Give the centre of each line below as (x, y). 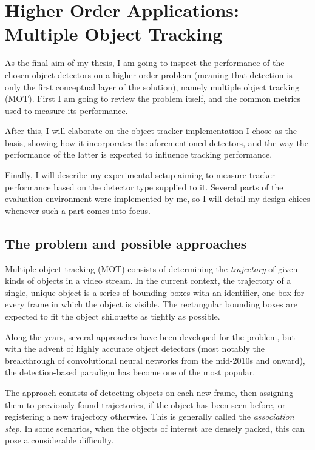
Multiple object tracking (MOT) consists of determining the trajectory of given (151, 268)
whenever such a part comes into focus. (78, 210)
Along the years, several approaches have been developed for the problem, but (150, 336)
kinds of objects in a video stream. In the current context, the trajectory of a (148, 280)
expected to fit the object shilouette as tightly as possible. (113, 316)
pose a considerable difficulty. (59, 440)
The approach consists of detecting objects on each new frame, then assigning (149, 392)
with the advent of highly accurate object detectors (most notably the (135, 348)
